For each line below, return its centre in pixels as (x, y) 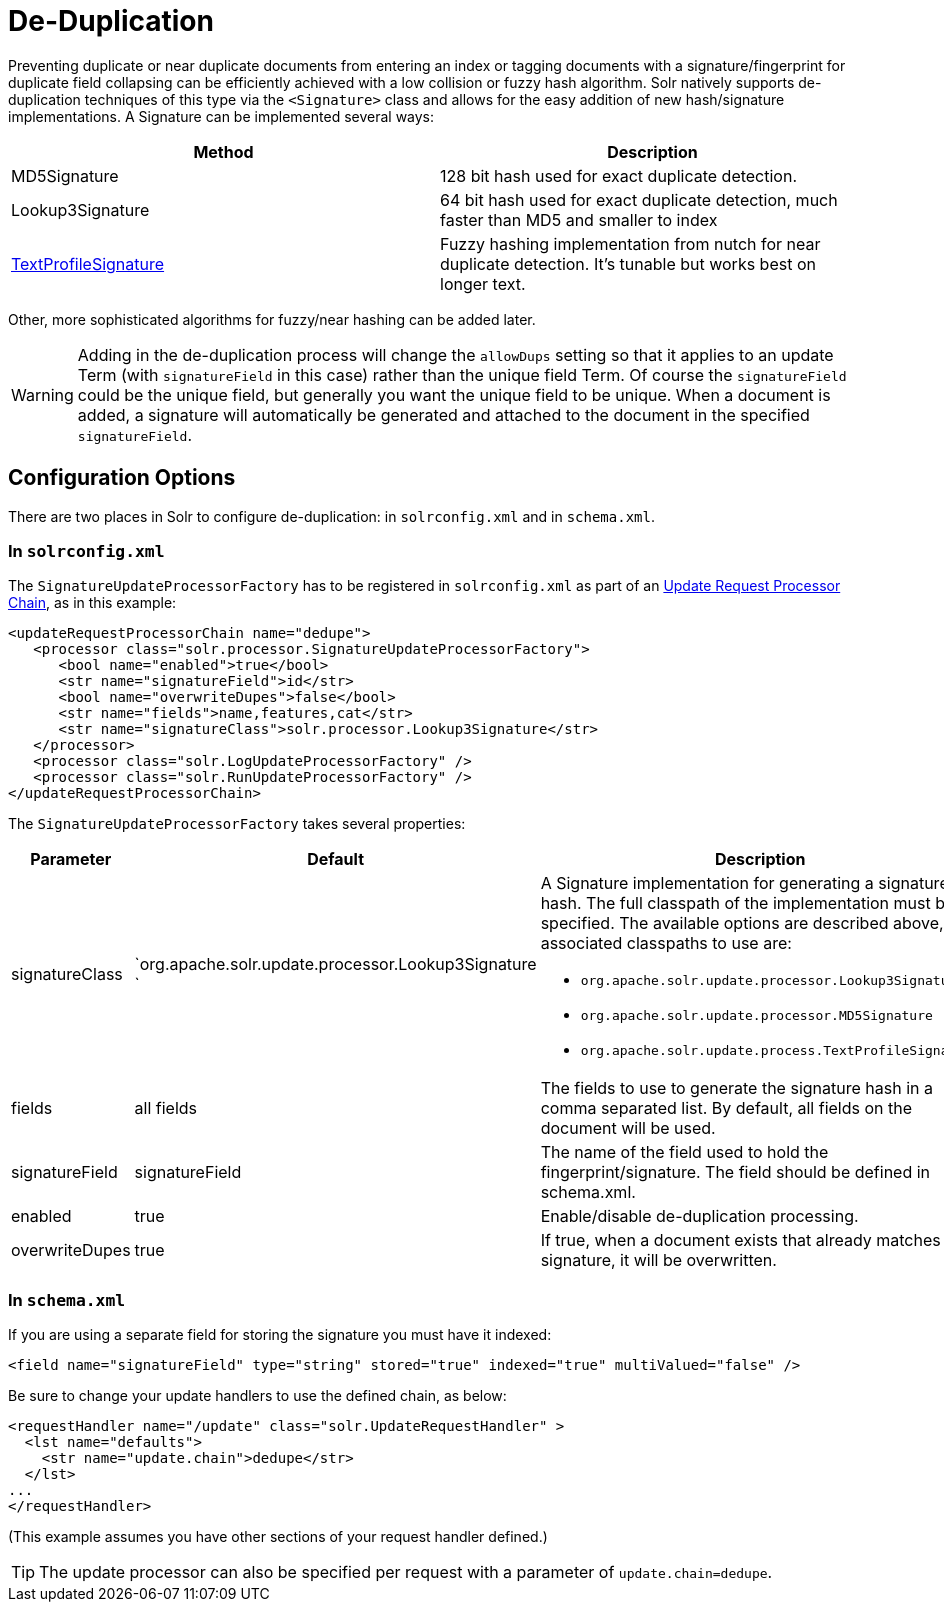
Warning (42, 394)
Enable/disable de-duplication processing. (699, 1216)
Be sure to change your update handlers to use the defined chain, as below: (257, 1396)
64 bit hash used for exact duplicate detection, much (639, 199)
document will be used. (628, 1128)
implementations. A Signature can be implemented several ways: (221, 116)
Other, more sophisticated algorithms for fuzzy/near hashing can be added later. (272, 319)
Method (223, 151)
